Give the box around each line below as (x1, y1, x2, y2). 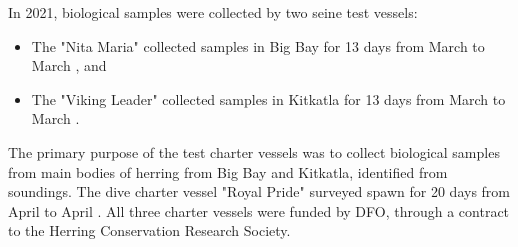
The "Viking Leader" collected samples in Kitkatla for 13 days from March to (31, 88, 506, 109)
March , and (31, 55, 107, 76)
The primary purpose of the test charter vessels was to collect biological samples (8, 141, 500, 162)
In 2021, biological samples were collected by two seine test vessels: (8, 2, 418, 22)
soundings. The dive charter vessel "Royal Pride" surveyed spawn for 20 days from (8, 181, 510, 202)
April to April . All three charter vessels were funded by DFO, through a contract (8, 200, 510, 221)
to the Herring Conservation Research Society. (8, 220, 291, 241)
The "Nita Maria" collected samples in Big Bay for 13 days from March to (31, 35, 485, 56)
